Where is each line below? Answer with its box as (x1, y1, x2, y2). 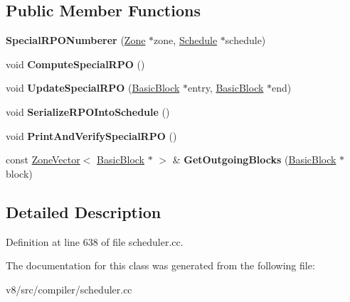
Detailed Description (6, 200, 161, 222)
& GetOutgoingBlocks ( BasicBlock (172, 152, 336, 167)
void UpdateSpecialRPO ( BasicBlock (6, 80, 180, 95)
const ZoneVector (6, 152, 80, 167)
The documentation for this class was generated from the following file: (6, 258, 315, 273)
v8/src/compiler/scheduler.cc (6, 281, 132, 296)
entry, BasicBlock (188, 80, 264, 95)
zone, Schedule (154, 33, 218, 48)
